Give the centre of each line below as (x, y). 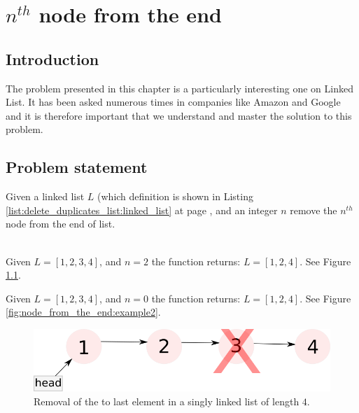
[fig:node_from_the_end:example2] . (83, 312)
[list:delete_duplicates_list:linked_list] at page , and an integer (142, 210)
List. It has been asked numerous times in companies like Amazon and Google (173, 102)
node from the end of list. (61, 224)
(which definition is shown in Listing (175, 196)
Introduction (52, 58)
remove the (314, 210)
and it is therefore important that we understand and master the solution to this (179, 115)
